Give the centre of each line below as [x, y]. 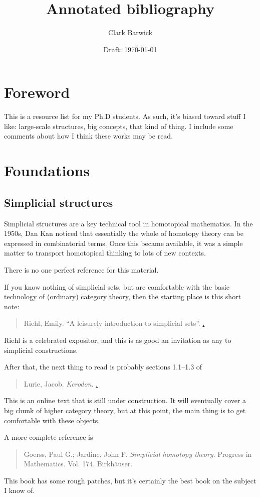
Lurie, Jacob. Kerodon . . [61, 383]
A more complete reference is [49, 437]
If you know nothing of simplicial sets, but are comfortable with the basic [117, 286]
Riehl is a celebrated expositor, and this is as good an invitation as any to [118, 340]
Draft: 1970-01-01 [130, 49]
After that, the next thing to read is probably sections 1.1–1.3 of [103, 367]
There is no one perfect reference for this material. [81, 269]
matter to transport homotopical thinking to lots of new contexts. [105, 253]
